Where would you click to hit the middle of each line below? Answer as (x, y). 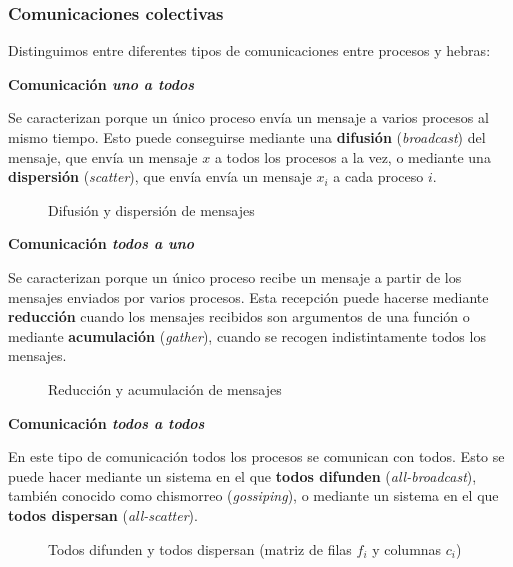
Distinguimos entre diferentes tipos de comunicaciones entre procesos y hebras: (249, 50)
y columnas (407, 548)
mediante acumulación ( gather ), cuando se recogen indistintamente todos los (247, 335)
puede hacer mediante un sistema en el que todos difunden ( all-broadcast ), (242, 475)
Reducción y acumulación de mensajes (165, 388)
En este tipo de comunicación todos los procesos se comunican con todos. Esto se (256, 456)
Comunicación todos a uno (101, 243)
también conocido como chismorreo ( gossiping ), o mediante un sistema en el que (253, 495)
